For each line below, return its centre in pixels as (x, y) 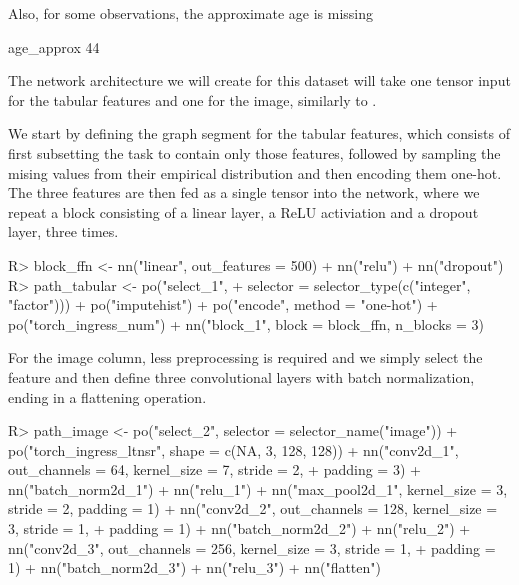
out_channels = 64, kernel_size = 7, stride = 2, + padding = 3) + (214, 469)
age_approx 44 (54, 46)
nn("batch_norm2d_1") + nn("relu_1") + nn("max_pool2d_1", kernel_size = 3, (258, 488)
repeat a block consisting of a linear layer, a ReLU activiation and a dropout (243, 211)
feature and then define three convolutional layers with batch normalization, (241, 376)
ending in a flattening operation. (107, 396)
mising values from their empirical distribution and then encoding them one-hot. (255, 172)
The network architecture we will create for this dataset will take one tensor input (259, 80)
